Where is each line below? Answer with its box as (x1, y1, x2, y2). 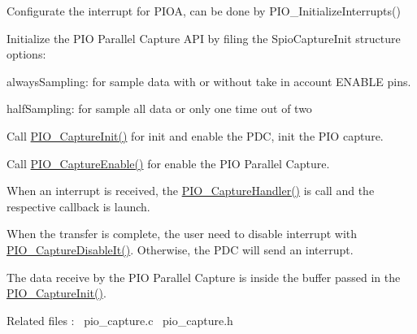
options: (7, 46, 46, 63)
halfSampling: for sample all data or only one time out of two (7, 100, 312, 117)
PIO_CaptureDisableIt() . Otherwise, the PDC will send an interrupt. (7, 241, 354, 258)
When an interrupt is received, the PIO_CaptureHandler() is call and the (7, 182, 375, 199)
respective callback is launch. (7, 197, 150, 215)
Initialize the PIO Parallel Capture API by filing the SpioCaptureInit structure (7, 29, 401, 46)
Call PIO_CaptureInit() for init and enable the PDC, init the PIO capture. (7, 127, 384, 144)
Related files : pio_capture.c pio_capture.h (7, 311, 233, 328)
